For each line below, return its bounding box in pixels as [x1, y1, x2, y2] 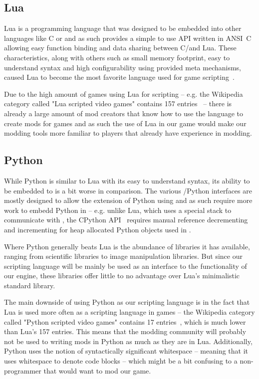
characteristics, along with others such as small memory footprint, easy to [4, 52, 230, 62]
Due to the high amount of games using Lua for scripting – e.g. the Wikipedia [4, 88, 243, 99]
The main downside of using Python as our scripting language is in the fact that [4, 297, 250, 307]
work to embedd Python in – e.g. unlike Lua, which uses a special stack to [4, 204, 232, 215]
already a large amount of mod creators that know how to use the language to [4, 108, 244, 118]
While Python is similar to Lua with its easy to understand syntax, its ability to [4, 175, 250, 186]
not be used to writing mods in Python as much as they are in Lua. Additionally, [4, 336, 253, 346]
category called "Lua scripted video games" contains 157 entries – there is [4, 98, 232, 109]
